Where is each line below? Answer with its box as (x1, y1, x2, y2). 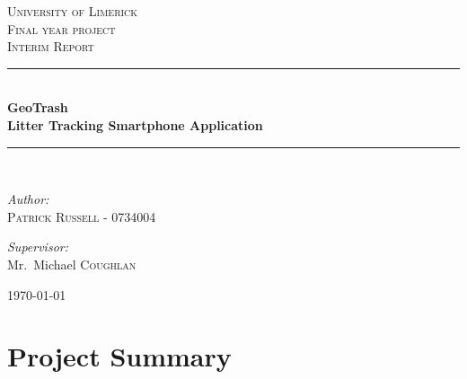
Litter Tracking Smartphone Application (7, 115, 263, 134)
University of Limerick (7, 2, 138, 20)
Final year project (7, 19, 116, 38)
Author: (7, 189, 49, 208)
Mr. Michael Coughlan (7, 254, 137, 273)
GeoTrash (7, 98, 68, 117)
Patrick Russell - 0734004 (7, 207, 156, 225)
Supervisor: (7, 237, 68, 256)
